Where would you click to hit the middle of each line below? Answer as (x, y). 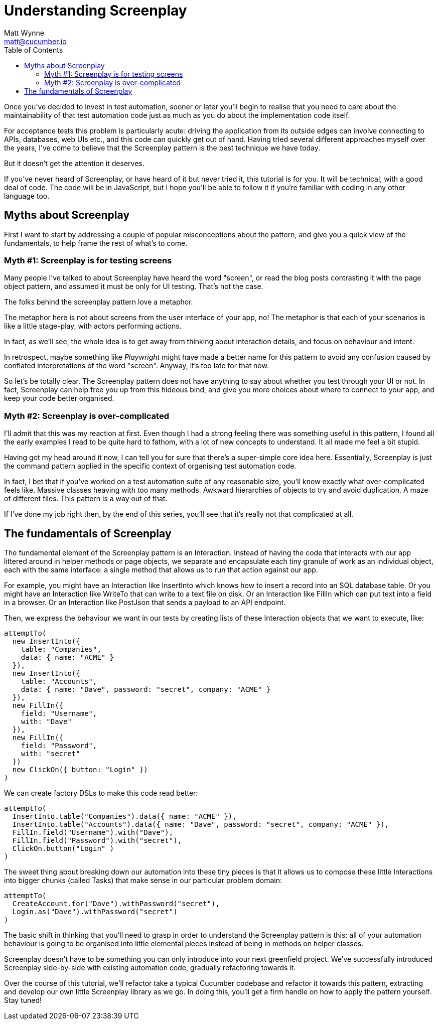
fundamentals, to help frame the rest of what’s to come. (96, 243)
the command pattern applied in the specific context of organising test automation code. (150, 466)
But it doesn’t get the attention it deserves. (74, 163)
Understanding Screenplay (96, 11)
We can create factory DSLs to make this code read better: (101, 793)
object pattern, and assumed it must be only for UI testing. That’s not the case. (134, 286)
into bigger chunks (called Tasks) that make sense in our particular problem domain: (143, 880)
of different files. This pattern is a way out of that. (86, 499)
